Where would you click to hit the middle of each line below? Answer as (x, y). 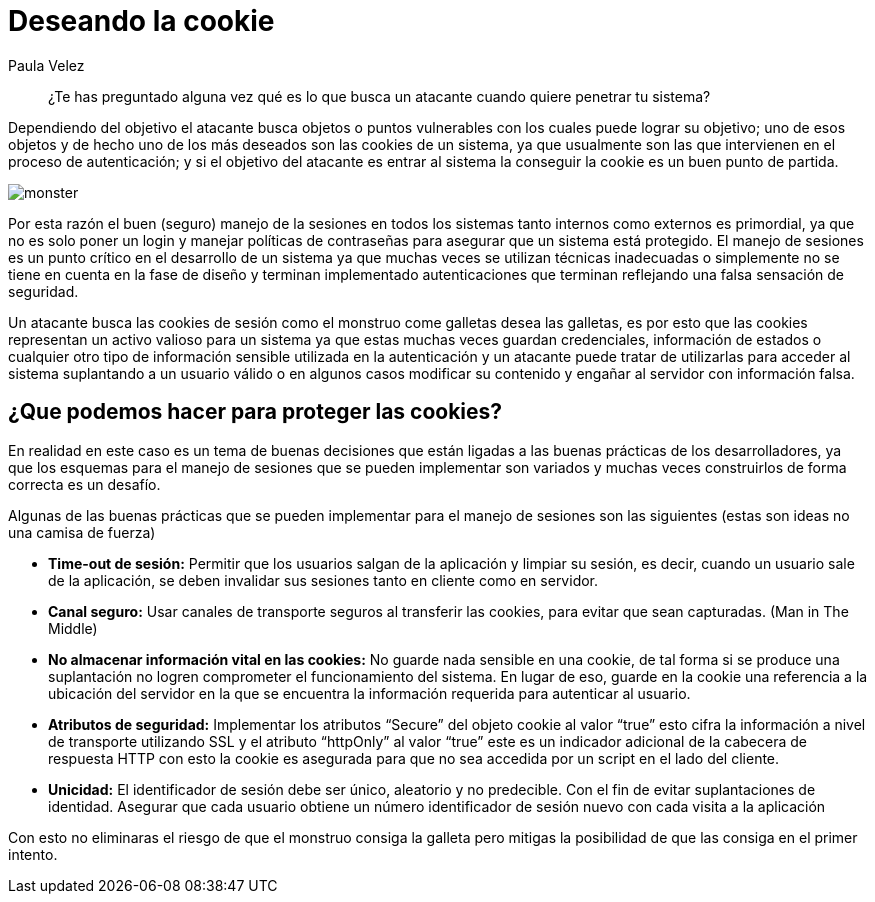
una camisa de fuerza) (82, 532)
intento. (33, 854)
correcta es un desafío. (84, 484)
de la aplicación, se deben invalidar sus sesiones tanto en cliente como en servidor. (323, 580)
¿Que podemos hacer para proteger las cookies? (255, 412)
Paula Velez (46, 65)
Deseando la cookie (141, 21)
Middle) (73, 628)
